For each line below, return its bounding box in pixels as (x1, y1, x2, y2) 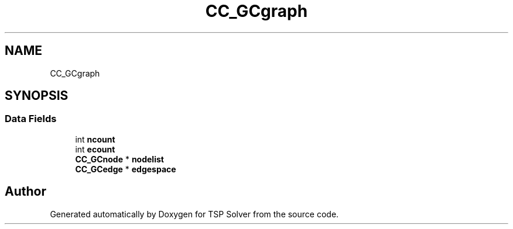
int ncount (75, 134, 115, 144)
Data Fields (5, 113, 57, 125)
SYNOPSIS (5, 88, 69, 103)
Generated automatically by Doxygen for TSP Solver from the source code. (50, 209, 339, 219)
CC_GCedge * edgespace (75, 164, 176, 174)
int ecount (75, 144, 115, 154)
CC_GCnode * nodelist (75, 154, 164, 164)
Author (5, 184, 46, 199)
